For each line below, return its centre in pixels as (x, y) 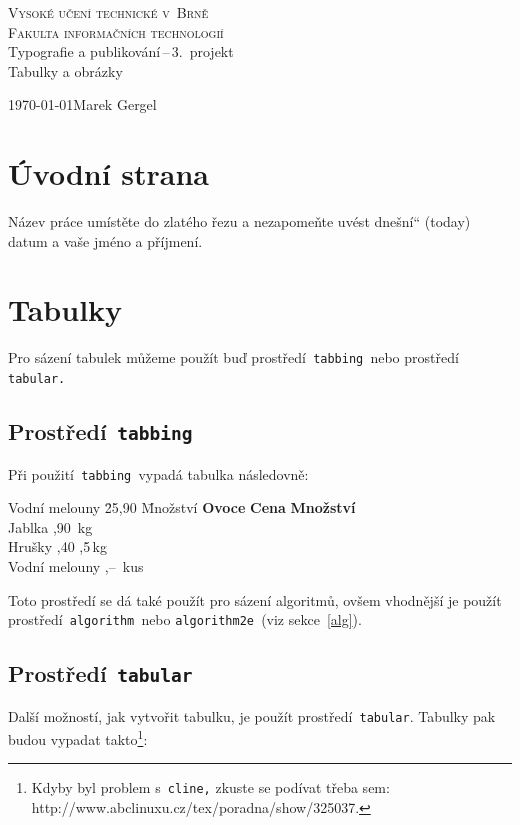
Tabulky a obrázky (65, 70)
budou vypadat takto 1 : (78, 737)
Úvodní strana (109, 173)
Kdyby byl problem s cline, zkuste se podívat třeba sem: (210, 787)
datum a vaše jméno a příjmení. (105, 240)
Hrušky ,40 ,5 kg (57, 546)
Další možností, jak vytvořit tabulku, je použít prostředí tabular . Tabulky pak (252, 715)
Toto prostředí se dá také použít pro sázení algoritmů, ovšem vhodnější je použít (255, 599)
